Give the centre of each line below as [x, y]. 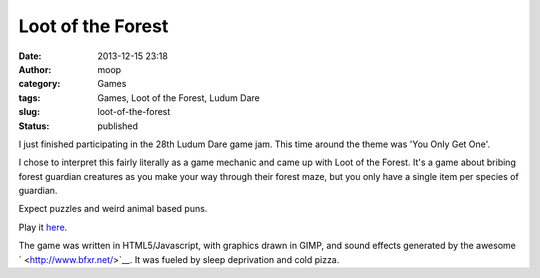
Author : [35, 69]
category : [39, 84]
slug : [29, 112]
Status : [34, 126]
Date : [30, 56]
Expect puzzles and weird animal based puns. [113, 209]
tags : [29, 97]
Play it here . [43, 227]
